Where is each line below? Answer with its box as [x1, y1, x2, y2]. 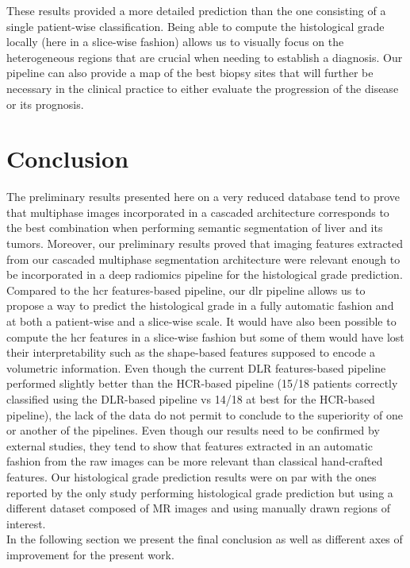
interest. [6, 515, 46, 531]
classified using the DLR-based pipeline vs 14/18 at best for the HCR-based [6, 391, 375, 407]
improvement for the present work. [6, 546, 174, 562]
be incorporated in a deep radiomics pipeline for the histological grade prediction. [6, 266, 403, 283]
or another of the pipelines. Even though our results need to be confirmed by [6, 422, 380, 439]
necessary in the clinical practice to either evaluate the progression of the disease [6, 79, 399, 96]
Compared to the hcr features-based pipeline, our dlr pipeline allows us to [6, 281, 366, 298]
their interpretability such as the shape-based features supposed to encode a [6, 344, 376, 361]
